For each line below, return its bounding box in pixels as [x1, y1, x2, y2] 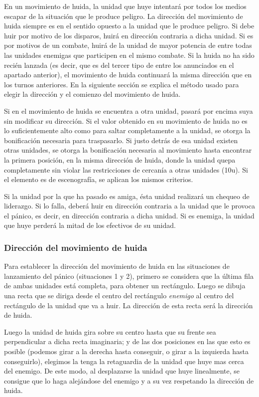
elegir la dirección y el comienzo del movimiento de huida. [4, 89, 181, 99]
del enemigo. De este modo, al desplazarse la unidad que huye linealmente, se [4, 366, 240, 376]
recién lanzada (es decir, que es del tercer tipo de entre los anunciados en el [4, 59, 234, 70]
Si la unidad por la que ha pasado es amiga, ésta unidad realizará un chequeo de [4, 191, 250, 201]
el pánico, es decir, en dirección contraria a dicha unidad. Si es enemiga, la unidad [4, 210, 255, 220]
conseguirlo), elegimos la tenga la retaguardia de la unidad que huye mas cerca [4, 356, 244, 366]
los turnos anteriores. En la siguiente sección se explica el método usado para [4, 79, 239, 89]
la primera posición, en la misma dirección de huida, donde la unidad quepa [4, 154, 236, 165]
